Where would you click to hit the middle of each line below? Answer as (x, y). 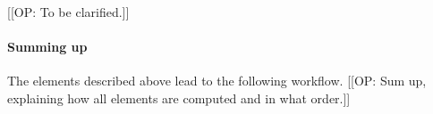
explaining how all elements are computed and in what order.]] (179, 98)
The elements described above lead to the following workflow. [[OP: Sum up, (217, 81)
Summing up (47, 47)
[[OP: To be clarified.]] (68, 12)
